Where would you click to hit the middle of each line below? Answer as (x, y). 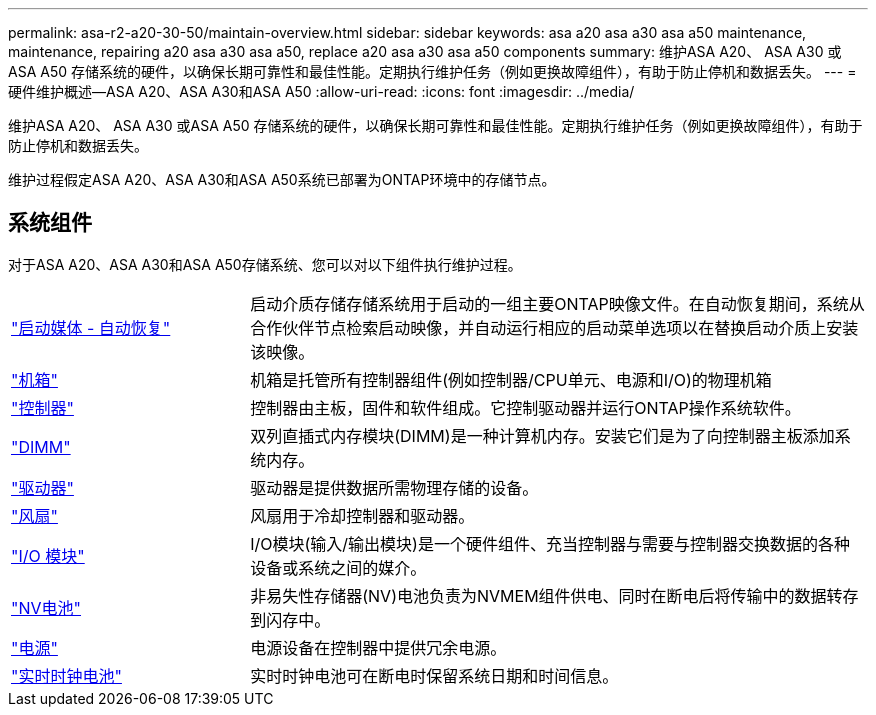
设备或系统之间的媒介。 (338, 567)
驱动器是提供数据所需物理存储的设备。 (394, 487)
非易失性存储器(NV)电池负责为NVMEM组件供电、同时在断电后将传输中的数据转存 (554, 595)
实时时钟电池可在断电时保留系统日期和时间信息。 (434, 675)
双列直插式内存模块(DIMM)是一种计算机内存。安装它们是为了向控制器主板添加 (542, 435)
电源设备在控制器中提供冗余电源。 (378, 647)
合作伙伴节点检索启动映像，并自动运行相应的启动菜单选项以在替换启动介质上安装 (554, 327)
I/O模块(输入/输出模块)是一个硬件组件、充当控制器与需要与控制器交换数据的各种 (550, 543)
